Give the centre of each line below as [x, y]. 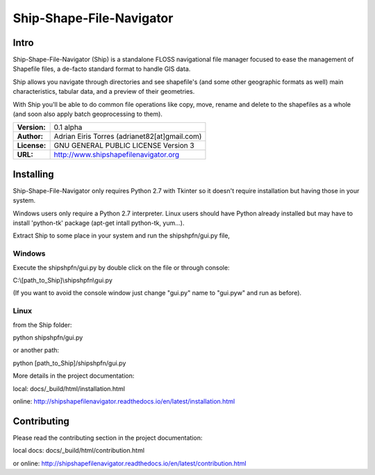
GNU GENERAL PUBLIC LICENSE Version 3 [124, 146]
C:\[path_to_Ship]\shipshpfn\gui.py [62, 281]
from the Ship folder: [42, 325]
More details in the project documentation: [74, 376]
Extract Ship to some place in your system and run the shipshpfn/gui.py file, [122, 235]
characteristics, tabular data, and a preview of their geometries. [104, 92]
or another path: [36, 350]
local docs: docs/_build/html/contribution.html [79, 451]
